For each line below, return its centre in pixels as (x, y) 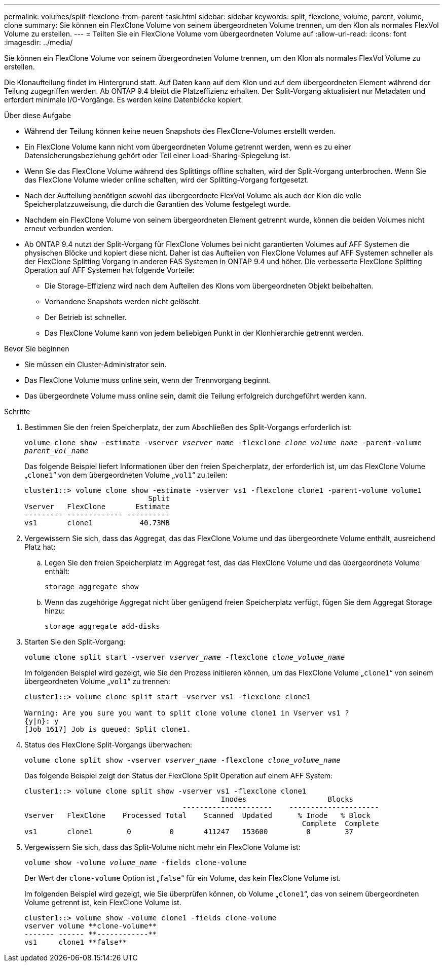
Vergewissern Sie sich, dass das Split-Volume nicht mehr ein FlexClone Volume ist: (162, 847)
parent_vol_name (57, 451)
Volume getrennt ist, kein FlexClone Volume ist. (103, 902)
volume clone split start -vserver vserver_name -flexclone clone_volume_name (185, 657)
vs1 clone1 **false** (76, 942)
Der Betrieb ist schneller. (86, 317)
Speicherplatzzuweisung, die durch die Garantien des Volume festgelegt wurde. (158, 204)
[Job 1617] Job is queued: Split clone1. (108, 729)
